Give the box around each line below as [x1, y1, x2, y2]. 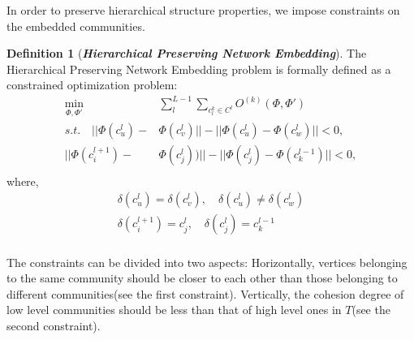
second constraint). [6, 316, 101, 334]
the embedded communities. [6, 17, 145, 34]
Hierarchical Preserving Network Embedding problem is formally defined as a [6, 60, 391, 77]
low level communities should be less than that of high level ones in [6, 301, 342, 318]
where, [6, 172, 39, 189]
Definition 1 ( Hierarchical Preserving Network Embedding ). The [6, 45, 367, 62]
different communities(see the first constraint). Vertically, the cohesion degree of [6, 285, 404, 302]
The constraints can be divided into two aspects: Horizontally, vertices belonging [6, 253, 408, 270]
